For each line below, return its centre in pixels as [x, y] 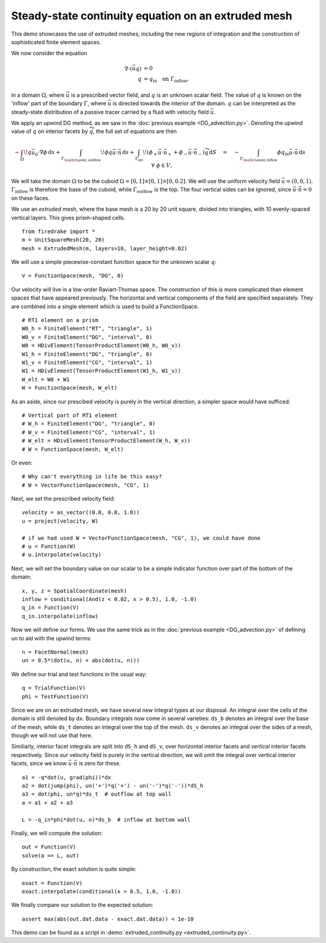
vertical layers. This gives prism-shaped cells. [68, 217]
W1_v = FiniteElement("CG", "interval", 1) [87, 362]
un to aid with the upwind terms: [51, 638]
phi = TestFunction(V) [56, 697]
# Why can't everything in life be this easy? [92, 477]
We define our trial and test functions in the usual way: [79, 674]
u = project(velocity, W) [60, 521]
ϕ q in [283, 153]
